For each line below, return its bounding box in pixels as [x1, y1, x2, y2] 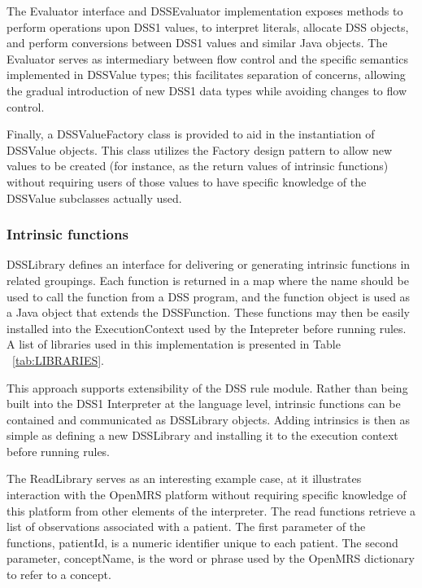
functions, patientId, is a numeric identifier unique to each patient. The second [7, 533, 398, 551]
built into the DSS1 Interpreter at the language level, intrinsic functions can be [7, 395, 401, 412]
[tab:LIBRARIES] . [12, 351, 105, 368]
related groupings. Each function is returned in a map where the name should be [7, 271, 409, 288]
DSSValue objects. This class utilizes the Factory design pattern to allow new [7, 141, 393, 158]
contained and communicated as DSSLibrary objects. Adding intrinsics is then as [7, 410, 411, 428]
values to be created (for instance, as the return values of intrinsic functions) [7, 157, 389, 174]
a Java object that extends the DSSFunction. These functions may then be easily [7, 304, 410, 321]
